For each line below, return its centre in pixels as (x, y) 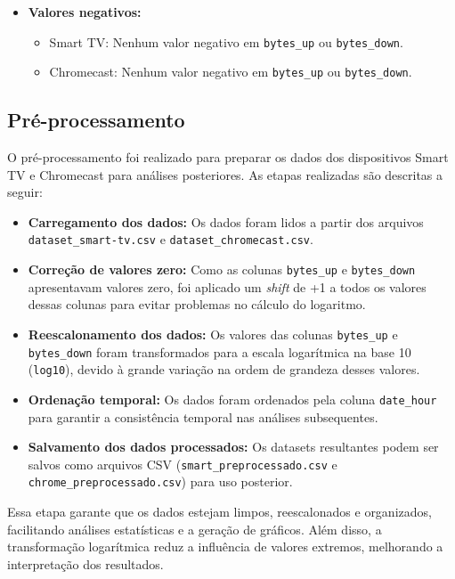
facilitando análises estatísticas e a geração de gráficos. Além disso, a (195, 529)
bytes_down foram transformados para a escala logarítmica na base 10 (219, 351)
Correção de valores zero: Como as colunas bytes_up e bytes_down (222, 269)
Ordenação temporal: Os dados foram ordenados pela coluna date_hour (232, 399)
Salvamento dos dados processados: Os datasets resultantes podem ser (233, 447)
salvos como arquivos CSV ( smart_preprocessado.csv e (183, 464)
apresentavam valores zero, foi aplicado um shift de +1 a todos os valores (227, 286)
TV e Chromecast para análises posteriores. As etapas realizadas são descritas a (225, 174)
